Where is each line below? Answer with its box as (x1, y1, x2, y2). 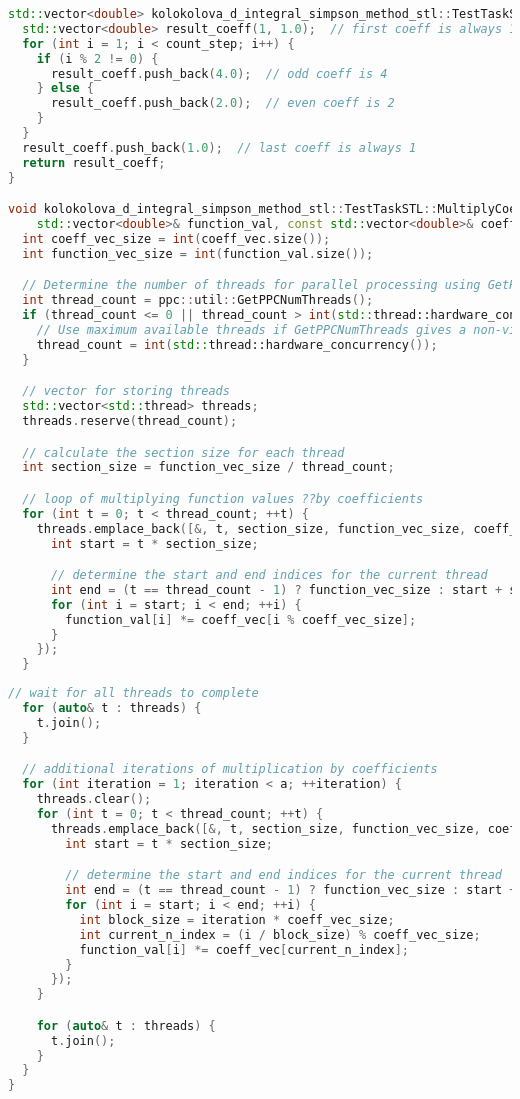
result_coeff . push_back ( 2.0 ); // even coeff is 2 (50, 96, 395, 111)
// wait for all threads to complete (8, 686, 259, 701)
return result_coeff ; (22, 155, 166, 170)
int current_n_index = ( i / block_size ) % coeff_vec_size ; (79, 927, 481, 942)
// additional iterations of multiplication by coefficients (22, 762, 438, 777)
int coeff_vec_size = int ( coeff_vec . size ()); (22, 231, 331, 246)
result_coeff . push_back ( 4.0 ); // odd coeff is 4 (50, 66, 388, 81)
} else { (36, 81, 94, 96)
